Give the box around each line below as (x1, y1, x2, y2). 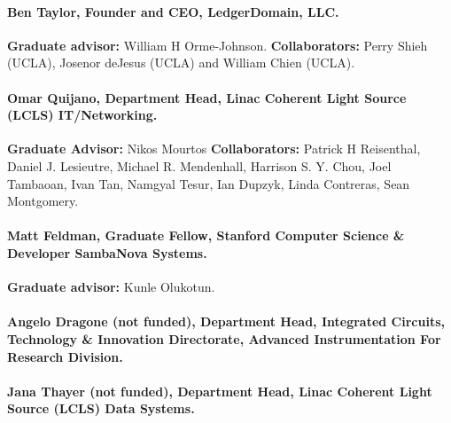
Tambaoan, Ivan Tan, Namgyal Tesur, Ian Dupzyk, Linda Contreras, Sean (7, 174, 410, 192)
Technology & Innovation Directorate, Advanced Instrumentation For (7, 329, 441, 348)
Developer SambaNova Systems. (7, 243, 207, 262)
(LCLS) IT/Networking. (7, 106, 158, 124)
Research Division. (7, 347, 123, 365)
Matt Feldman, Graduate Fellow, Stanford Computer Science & (7, 226, 405, 245)
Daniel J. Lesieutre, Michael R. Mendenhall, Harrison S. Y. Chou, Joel (7, 156, 392, 175)
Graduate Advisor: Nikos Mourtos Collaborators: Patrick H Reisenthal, (7, 139, 421, 158)
